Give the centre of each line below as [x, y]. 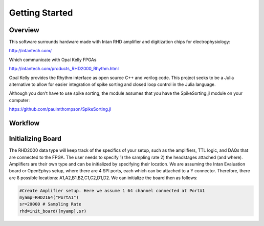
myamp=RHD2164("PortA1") [49, 197]
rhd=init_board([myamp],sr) [53, 211]
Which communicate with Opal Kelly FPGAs [53, 60]
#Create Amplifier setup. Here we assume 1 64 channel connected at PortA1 [112, 191]
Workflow [24, 123]
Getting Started [41, 13]
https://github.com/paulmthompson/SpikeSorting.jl [60, 109]
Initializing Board [35, 139]
